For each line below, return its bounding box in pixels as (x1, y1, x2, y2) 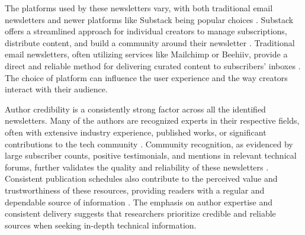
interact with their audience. (5, 83, 108, 95)
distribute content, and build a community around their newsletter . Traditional (5, 36, 295, 49)
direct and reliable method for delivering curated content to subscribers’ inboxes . (5, 59, 301, 72)
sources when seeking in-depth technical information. (5, 218, 197, 231)
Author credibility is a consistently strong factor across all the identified (5, 102, 266, 115)
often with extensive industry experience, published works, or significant (5, 125, 267, 138)
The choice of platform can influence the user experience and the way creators (5, 71, 288, 83)
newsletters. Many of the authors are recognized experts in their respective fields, (5, 114, 300, 127)
